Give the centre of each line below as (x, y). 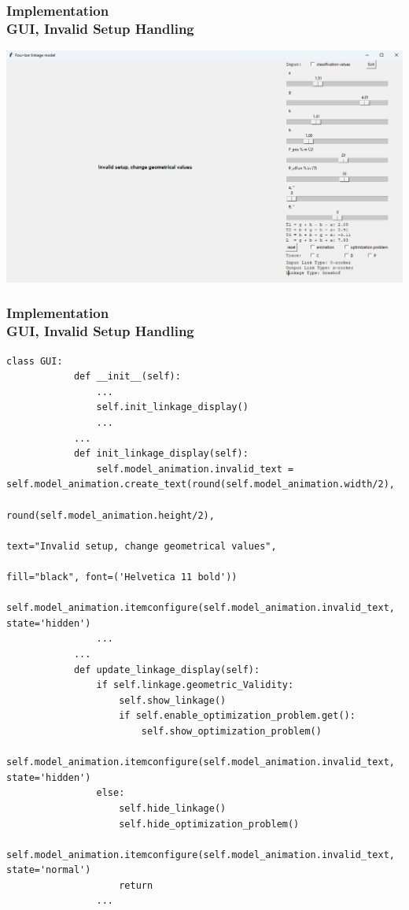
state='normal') (49, 870)
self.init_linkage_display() (172, 407)
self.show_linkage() (173, 700)
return (136, 885)
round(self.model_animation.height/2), (111, 515)
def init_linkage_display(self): (161, 454)
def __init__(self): (127, 377)
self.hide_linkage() (173, 808)
